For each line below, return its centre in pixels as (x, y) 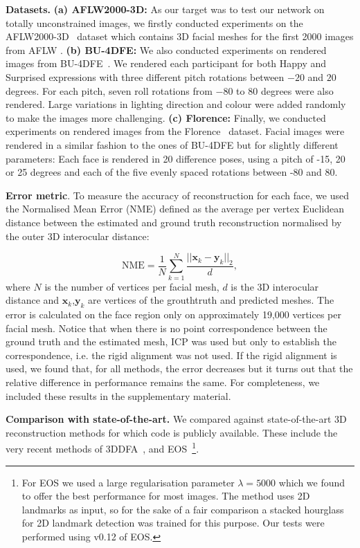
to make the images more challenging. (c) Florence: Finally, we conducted (166, 117)
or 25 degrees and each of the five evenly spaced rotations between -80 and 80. (172, 172)
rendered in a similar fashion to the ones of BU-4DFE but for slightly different (172, 144)
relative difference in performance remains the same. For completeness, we (163, 382)
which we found (312, 482)
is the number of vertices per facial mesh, (132, 286)
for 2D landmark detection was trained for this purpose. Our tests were (173, 523)
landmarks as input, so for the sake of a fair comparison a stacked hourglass (183, 509)
